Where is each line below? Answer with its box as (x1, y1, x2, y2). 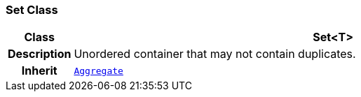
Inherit (21, 64, 57, 78)
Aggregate (74, 65, 123, 76)
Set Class (6, 3, 58, 17)
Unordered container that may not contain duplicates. (74, 47, 356, 61)
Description (8, 47, 71, 61)
